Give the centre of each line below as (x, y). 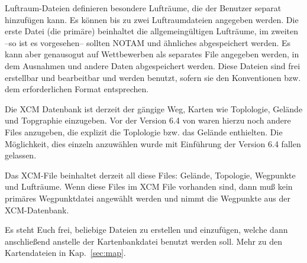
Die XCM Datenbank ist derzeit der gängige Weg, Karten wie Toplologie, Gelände (154, 108)
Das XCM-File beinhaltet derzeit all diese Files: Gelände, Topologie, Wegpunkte (150, 175)
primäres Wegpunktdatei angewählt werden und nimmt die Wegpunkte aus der (148, 198)
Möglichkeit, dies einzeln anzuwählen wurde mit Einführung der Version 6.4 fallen (153, 143)
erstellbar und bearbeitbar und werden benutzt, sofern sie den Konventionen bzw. (153, 77)
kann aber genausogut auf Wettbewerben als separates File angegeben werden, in (152, 54)
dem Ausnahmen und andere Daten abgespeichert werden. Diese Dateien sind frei (153, 65)
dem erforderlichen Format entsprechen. (77, 89)
